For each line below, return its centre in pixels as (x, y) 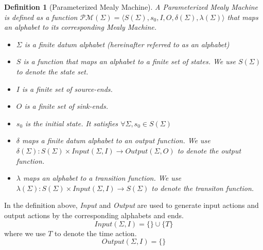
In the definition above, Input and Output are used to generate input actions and (131, 205)
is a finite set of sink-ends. (66, 106)
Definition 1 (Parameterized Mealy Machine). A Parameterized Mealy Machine (131, 7)
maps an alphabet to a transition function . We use (102, 178)
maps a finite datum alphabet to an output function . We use (116, 140)
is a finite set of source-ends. (67, 89)
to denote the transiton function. (203, 188)
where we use (25, 233)
